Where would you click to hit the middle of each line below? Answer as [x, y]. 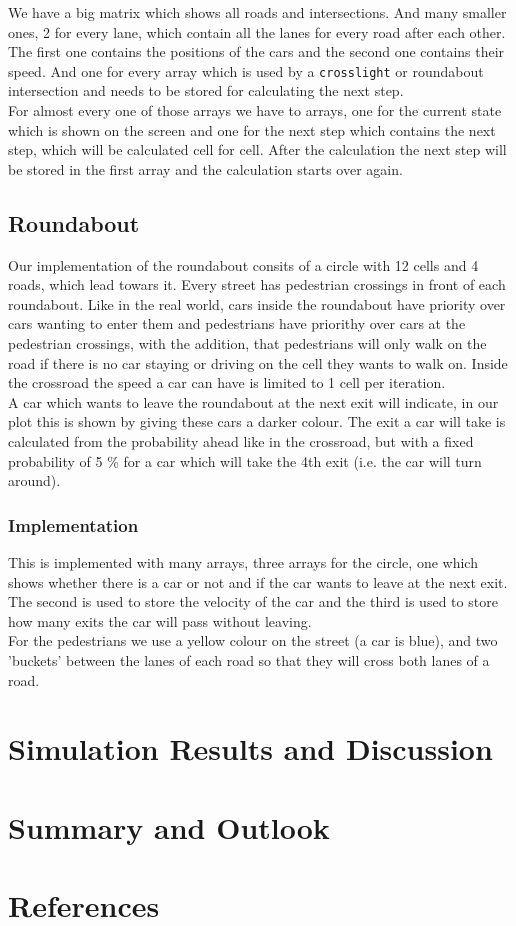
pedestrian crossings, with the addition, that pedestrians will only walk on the [247, 342]
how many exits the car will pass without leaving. [160, 620]
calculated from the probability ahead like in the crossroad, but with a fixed [241, 440]
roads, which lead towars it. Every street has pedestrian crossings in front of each [257, 284]
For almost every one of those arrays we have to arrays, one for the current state [255, 110]
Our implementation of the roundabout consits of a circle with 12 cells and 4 [243, 264]
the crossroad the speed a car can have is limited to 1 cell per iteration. [227, 382]
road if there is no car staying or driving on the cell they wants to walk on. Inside [258, 362]
